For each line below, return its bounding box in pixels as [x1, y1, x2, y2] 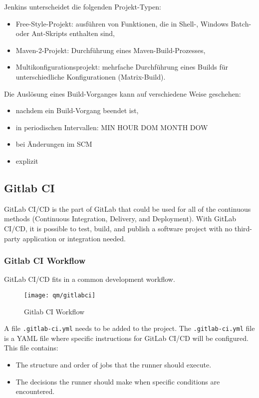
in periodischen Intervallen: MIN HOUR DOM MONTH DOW [15, 122, 208, 132]
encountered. [15, 386, 55, 396]
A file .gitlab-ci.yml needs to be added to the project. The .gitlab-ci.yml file [4, 323, 255, 333]
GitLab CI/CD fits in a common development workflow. [4, 274, 175, 284]
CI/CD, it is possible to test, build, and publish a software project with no [4, 223, 233, 233]
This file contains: [4, 342, 58, 353]
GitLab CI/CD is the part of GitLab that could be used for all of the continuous [4, 203, 251, 214]
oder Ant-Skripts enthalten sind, [15, 28, 115, 39]
